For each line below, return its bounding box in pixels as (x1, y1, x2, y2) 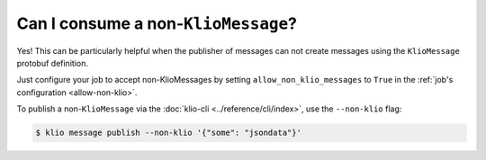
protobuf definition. (16, 58, 89, 68)
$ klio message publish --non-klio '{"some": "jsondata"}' (35, 128, 301, 138)
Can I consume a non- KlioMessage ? (16, 13, 297, 33)
